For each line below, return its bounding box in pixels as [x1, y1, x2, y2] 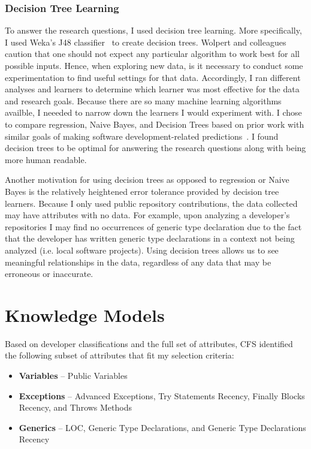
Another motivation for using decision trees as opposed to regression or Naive [5, 173, 289, 186]
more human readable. [5, 153, 87, 165]
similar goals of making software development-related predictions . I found [5, 129, 279, 142]
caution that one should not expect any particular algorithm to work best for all [5, 47, 300, 60]
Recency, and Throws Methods [19, 401, 132, 414]
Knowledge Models [5, 302, 165, 327]
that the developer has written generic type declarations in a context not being [5, 232, 295, 245]
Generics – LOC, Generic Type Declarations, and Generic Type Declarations [19, 421, 306, 433]
